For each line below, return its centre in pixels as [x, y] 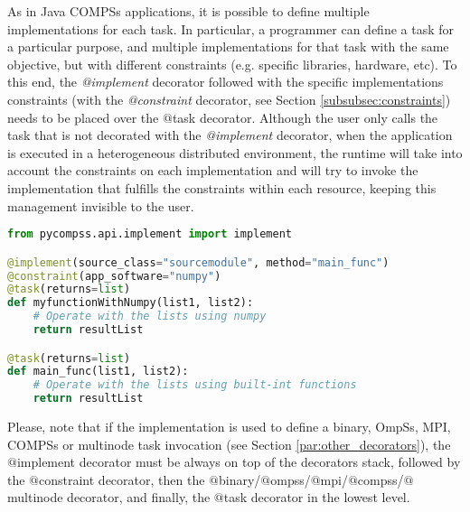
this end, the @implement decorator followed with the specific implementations [226, 82]
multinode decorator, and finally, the [109, 497]
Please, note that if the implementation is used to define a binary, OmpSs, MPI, [229, 427]
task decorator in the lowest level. [317, 497]
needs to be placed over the [83, 117]
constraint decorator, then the [122, 479]
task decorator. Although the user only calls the [305, 117]
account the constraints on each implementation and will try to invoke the [213, 170]
